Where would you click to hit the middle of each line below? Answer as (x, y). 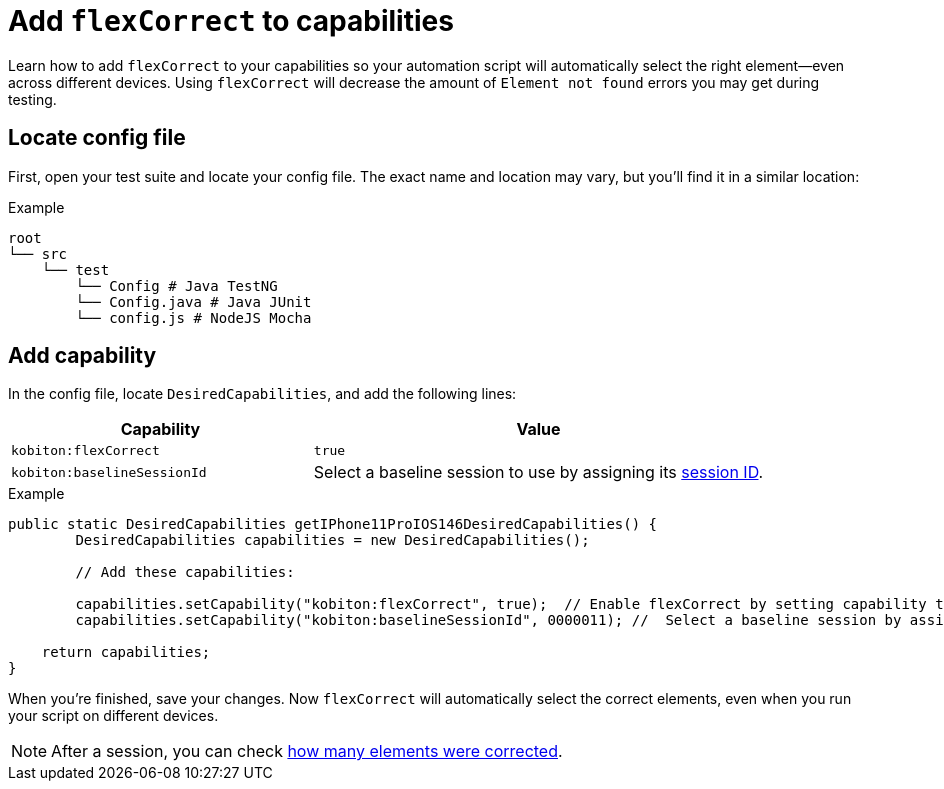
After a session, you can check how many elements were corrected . (307, 751)
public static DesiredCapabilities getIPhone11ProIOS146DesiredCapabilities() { (333, 524)
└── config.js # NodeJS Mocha (193, 317)
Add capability (82, 356)
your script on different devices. (113, 716)
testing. (32, 99)
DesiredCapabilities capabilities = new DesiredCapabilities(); (332, 540)
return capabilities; (126, 652)
